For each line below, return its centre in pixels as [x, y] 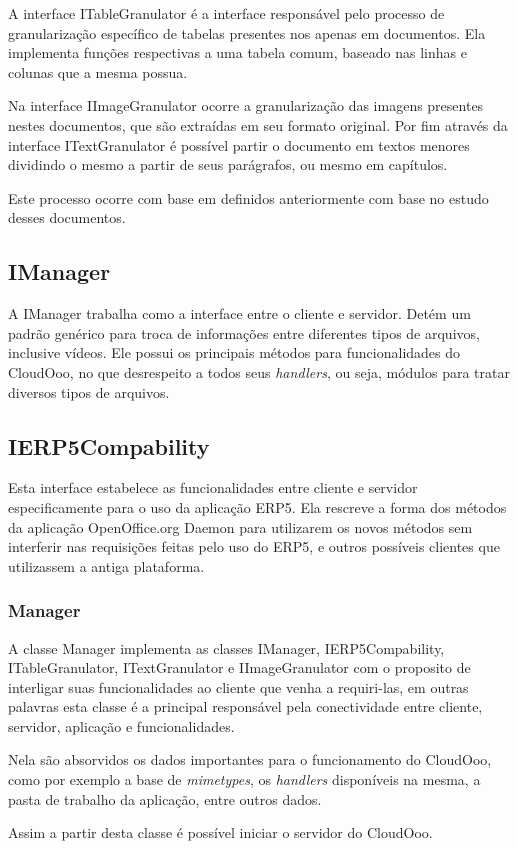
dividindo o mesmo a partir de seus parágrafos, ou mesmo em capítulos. [228, 164]
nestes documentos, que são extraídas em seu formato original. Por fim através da [258, 124]
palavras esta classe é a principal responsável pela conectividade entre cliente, [245, 706]
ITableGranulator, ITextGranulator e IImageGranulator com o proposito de [239, 667]
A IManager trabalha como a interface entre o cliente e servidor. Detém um [239, 313]
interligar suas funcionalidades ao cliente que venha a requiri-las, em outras [238, 686]
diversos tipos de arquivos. [89, 391]
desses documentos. [67, 217]
